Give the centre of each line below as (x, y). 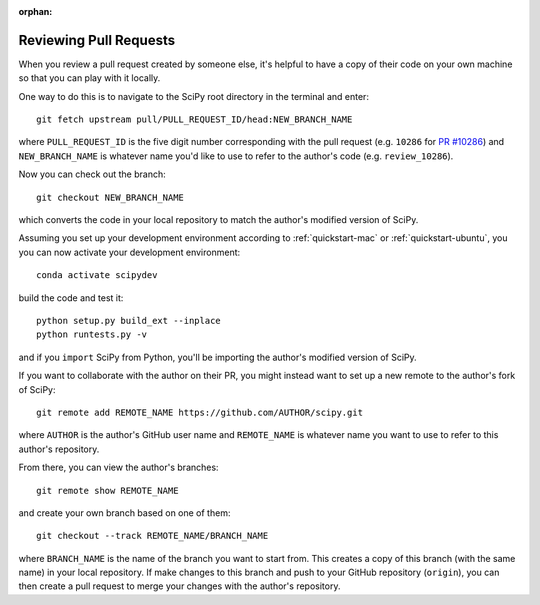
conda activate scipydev (97, 275)
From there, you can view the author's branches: (118, 467)
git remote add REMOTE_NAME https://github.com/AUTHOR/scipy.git (200, 412)
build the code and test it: (71, 297)
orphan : (35, 11)
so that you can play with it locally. (89, 78)
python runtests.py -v (92, 334)
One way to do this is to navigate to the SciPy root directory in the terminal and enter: (194, 96)
